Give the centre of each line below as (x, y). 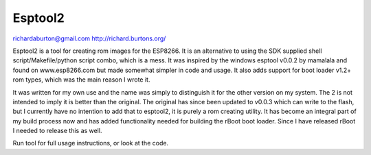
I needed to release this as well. (57, 131)
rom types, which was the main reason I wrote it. (81, 80)
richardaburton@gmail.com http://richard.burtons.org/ (89, 38)
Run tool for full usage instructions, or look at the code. (90, 143)
